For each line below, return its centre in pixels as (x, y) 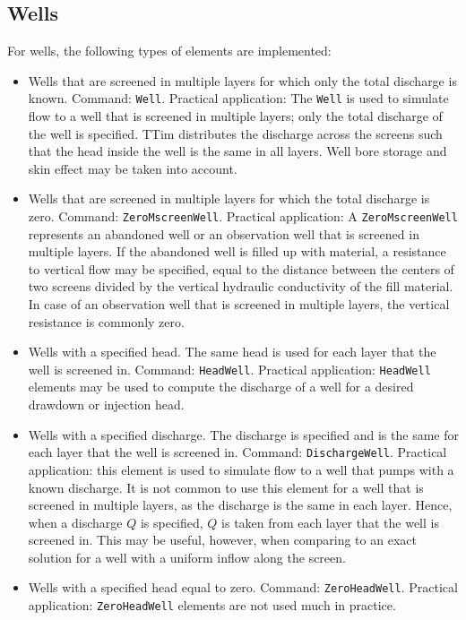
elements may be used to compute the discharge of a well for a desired (221, 387)
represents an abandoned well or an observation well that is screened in (224, 233)
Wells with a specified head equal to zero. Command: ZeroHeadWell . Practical (243, 587)
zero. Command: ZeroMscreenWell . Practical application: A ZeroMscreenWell (243, 216)
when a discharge (75, 522)
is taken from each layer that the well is (330, 522)
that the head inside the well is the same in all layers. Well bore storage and (237, 151)
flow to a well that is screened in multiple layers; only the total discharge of (235, 116)
